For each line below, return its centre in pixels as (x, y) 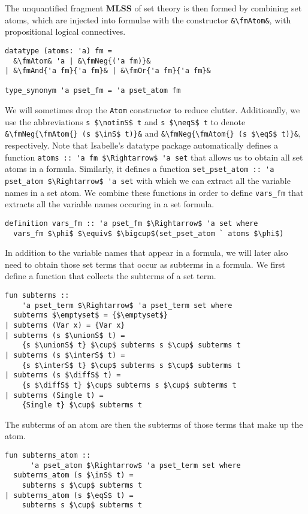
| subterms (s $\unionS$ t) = (65, 335)
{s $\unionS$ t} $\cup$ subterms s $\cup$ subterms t (131, 345)
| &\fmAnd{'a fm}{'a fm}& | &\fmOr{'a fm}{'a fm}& (108, 71)
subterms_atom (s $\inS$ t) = (73, 475)
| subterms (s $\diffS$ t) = (63, 375)
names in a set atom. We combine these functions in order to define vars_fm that (154, 192)
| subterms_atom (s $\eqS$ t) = (69, 495)
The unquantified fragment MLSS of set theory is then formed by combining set (153, 8)
